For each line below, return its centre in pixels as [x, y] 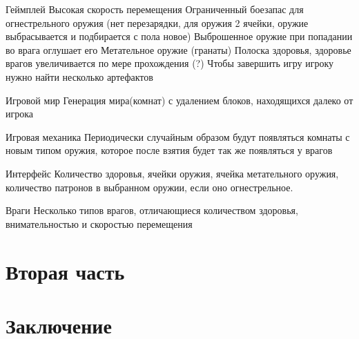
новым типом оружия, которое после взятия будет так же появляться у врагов [169, 150]
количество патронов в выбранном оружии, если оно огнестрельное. [149, 187]
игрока [20, 114]
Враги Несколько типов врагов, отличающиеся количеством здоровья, [152, 210]
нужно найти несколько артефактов [79, 76]
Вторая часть [65, 271]
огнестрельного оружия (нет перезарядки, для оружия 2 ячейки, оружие [157, 22]
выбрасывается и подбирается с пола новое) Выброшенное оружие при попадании [179, 36]
